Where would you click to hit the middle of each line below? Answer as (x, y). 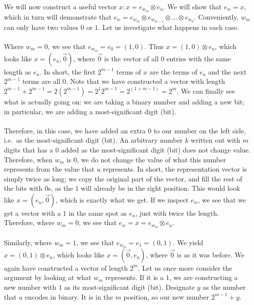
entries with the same (199, 58)
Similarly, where (28, 242)
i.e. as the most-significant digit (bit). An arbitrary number (93, 140)
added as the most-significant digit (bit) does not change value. (156, 149)
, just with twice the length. (177, 213)
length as (18, 71)
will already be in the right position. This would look (161, 188)
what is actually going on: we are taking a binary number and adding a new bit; (124, 101)
